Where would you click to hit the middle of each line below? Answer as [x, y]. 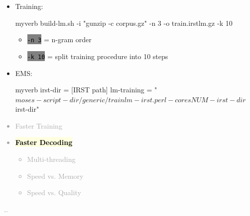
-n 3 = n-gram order [59, 39]
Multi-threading [51, 159]
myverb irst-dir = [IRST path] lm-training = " [86, 90]
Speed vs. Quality [54, 192]
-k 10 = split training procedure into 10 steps [98, 56]
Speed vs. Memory [55, 176]
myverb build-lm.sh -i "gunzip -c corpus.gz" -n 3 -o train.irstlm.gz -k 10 [124, 23]
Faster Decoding [44, 142]
